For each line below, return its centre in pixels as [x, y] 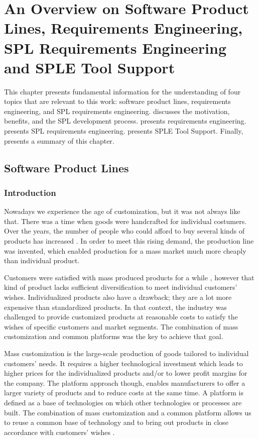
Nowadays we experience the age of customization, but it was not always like [122, 211]
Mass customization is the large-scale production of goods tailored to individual [126, 353]
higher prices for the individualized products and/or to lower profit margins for [126, 373]
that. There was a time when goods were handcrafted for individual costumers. [125, 221]
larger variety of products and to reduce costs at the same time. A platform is [124, 393]
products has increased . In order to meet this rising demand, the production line [129, 241]
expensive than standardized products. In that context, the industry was [115, 307]
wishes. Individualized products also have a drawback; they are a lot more [118, 297]
